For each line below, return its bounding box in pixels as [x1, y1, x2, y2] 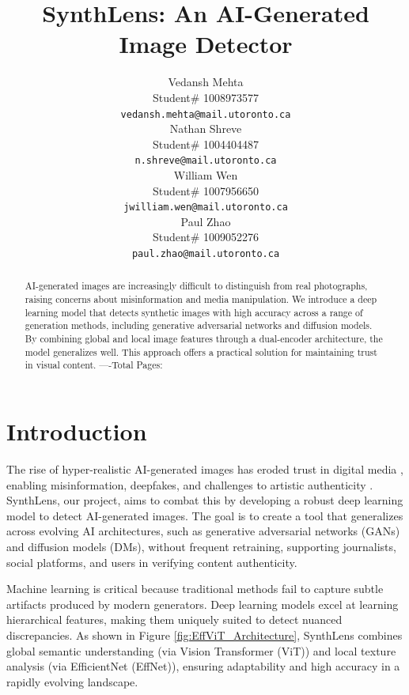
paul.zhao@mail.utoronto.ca [131, 248, 280, 260]
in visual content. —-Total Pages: [25, 358, 163, 372]
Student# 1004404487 [152, 135, 259, 152]
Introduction [6, 415, 147, 448]
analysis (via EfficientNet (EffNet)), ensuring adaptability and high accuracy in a [6, 658, 400, 674]
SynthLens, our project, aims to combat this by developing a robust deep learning [6, 492, 403, 508]
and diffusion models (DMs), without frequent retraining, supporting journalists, [6, 538, 396, 554]
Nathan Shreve [169, 120, 242, 137]
